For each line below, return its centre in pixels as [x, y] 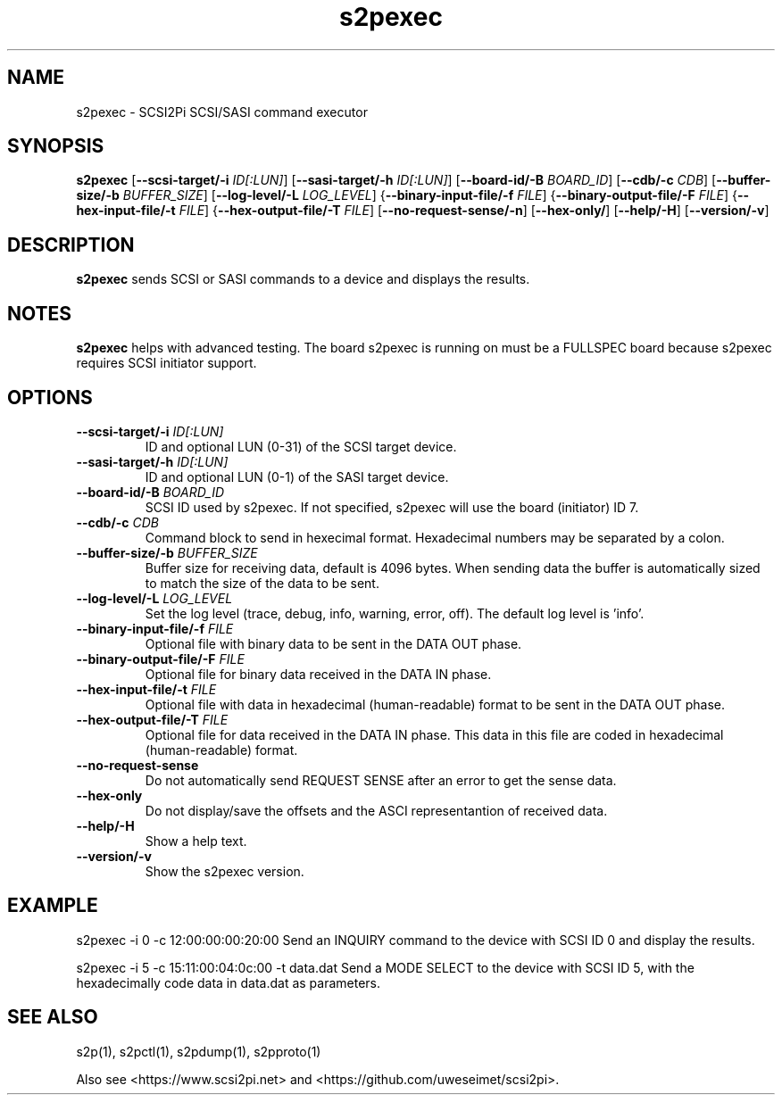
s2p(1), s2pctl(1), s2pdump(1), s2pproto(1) [199, 1051]
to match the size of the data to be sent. [262, 583]
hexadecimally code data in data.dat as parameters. [229, 982]
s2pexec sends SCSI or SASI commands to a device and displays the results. [303, 279]
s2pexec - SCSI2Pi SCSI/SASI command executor [222, 112]
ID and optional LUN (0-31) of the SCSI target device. [301, 446]
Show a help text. [196, 841]
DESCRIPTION [71, 244]
